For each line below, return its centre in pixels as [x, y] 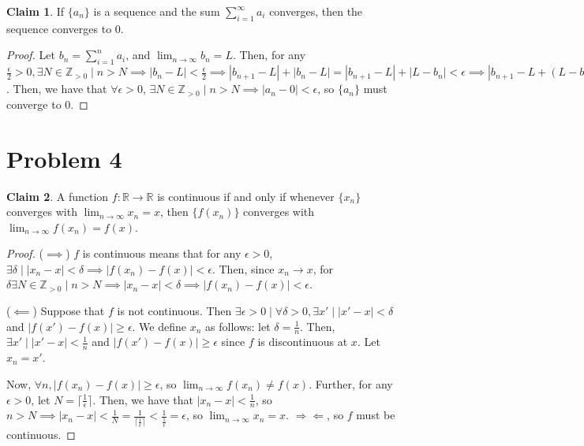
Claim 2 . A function [58, 196]
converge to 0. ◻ [47, 104]
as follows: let [238, 326]
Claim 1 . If [36, 11]
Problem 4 [64, 158]
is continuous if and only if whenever [246, 196]
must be [376, 415]
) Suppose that [69, 311]
